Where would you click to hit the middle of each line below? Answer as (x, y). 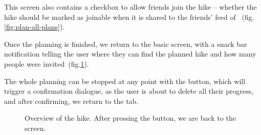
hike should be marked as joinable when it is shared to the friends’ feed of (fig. (129, 17)
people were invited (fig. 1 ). (47, 63)
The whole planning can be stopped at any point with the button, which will (125, 81)
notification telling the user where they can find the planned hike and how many (130, 54)
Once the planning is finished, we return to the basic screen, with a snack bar (126, 44)
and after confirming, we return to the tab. (71, 101)
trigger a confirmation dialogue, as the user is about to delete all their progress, (129, 91)
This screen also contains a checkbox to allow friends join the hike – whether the (130, 7)
